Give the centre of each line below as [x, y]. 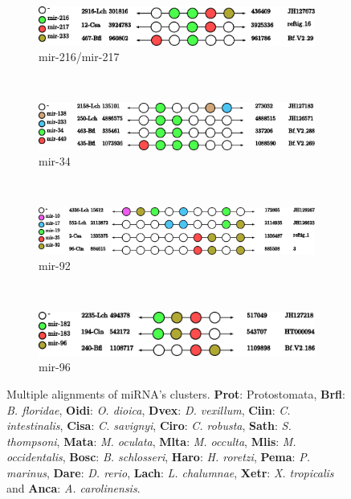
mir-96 [55, 367]
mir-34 [55, 161]
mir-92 [55, 266]
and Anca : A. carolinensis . [73, 488]
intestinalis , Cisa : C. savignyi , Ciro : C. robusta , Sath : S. [149, 425]
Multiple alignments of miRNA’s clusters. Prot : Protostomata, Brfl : [176, 393]
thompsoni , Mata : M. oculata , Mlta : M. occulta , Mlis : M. [151, 441]
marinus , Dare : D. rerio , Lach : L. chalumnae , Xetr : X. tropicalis [170, 472]
